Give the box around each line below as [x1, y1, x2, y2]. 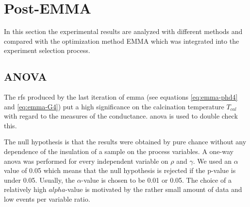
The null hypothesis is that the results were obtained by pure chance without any [4, 137, 247, 147]
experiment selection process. [4, 45, 90, 55]
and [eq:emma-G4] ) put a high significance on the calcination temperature [4, 101, 224, 111]
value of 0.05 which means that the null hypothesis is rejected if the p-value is [4, 165, 236, 175]
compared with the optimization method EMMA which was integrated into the [4, 35, 239, 46]
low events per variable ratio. [4, 194, 90, 204]
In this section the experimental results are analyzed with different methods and [4, 26, 243, 36]
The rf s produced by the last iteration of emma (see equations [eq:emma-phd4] [4, 92, 238, 102]
